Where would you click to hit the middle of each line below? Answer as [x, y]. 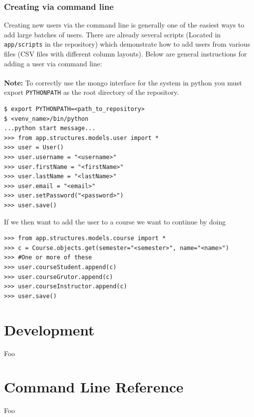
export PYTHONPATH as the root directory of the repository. [91, 92]
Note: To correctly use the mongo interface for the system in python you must [123, 82]
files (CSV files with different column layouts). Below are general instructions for [126, 54]
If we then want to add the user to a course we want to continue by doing [115, 221]
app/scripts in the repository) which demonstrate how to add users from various [127, 44]
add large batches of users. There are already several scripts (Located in [113, 34]
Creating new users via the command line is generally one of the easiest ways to [124, 25]
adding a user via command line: [53, 63]
